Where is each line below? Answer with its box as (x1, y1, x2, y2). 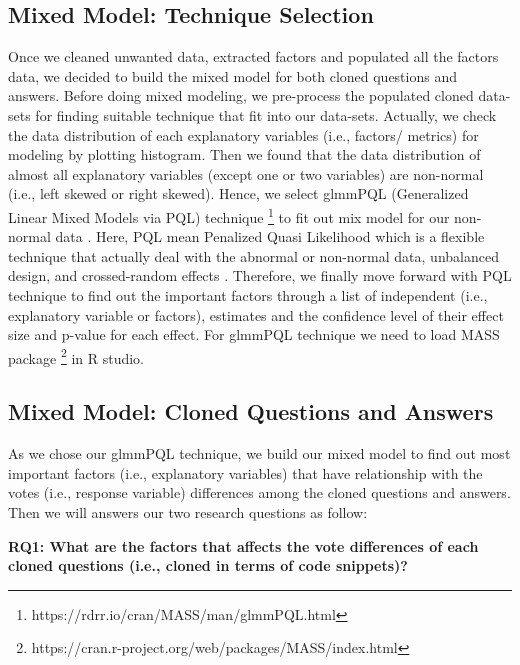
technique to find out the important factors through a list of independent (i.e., (8, 284, 488, 305)
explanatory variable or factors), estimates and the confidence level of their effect (8, 304, 504, 325)
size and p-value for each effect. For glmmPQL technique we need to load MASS (8, 324, 500, 345)
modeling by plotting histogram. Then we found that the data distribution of (8, 144, 481, 165)
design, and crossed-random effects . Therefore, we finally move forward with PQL (8, 265, 512, 286)
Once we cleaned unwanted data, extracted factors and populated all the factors (8, 46, 499, 67)
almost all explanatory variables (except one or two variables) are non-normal (8, 163, 484, 184)
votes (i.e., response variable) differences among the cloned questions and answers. (8, 482, 511, 503)
